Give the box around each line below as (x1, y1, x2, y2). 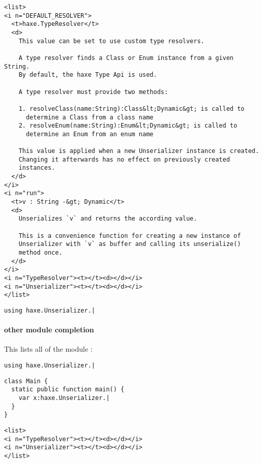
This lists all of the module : (4, 344, 93, 354)
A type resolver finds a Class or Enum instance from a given (18, 54, 234, 61)
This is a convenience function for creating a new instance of (18, 232, 241, 239)
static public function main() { (11, 386, 125, 393)
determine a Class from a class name (25, 113, 154, 121)
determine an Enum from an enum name (25, 130, 154, 138)
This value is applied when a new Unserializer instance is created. (18, 147, 259, 155)
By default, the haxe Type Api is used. (18, 71, 157, 79)
